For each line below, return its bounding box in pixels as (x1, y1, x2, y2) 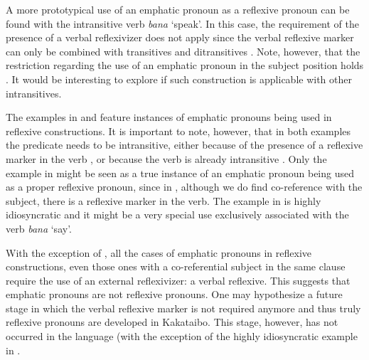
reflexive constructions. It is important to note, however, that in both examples (6, 123, 351, 138)
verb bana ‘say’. (6, 221, 72, 235)
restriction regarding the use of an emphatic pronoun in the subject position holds (6, 58, 364, 73)
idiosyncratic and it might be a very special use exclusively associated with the (6, 207, 349, 222)
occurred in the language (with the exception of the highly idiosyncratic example (6, 329, 358, 344)
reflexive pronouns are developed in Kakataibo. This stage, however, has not (6, 314, 338, 329)
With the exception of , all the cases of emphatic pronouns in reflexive (6, 245, 312, 260)
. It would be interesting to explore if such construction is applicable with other (6, 71, 352, 86)
